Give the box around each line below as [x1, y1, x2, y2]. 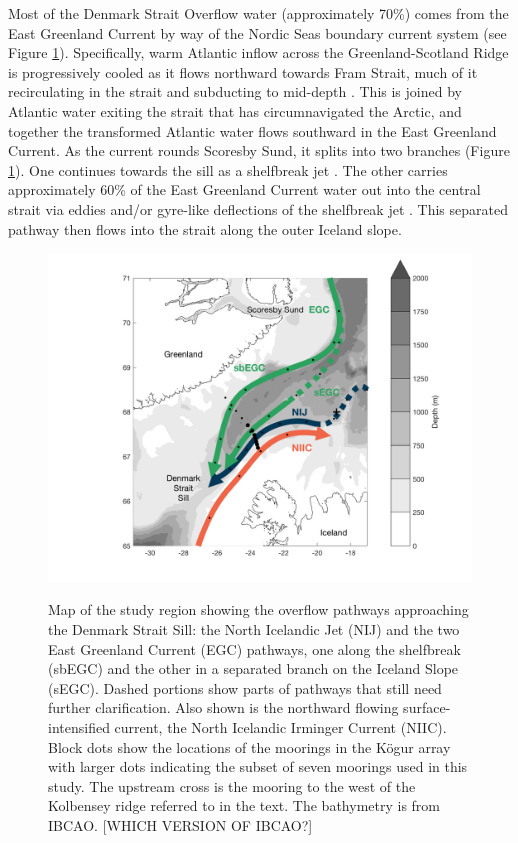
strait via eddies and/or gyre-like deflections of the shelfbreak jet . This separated [8, 198, 508, 219]
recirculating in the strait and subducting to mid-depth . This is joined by [8, 81, 462, 102]
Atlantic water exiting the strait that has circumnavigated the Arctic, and [8, 100, 462, 121]
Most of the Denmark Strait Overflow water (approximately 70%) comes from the [8, 3, 509, 23]
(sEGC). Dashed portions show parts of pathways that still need [48, 677, 442, 698]
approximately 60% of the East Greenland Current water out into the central [8, 179, 481, 200]
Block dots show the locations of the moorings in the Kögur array [48, 736, 451, 757]
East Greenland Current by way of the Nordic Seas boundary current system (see [8, 22, 507, 43]
